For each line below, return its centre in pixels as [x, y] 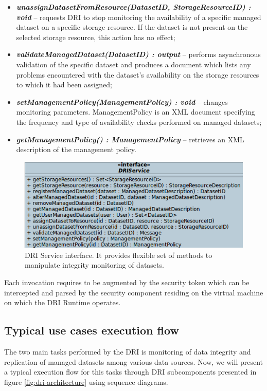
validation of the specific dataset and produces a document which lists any [133, 64]
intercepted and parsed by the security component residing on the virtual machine [134, 292]
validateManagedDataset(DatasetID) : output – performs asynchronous [138, 54]
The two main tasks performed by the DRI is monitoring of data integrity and [128, 351]
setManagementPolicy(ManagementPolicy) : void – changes [122, 101]
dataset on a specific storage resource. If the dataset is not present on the [132, 27]
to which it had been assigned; [64, 85]
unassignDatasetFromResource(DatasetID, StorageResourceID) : [133, 7]
